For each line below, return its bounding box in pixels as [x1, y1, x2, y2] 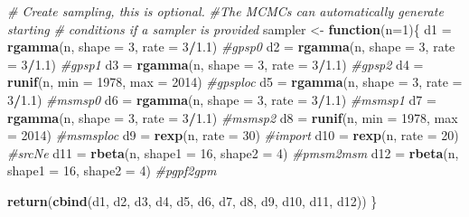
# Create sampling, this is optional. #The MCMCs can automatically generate [7, 2, 444, 20]
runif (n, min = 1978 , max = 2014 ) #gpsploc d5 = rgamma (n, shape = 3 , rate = [7, 72, 463, 91]
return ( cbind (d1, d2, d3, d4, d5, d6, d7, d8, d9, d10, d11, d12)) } [7, 191, 378, 210]
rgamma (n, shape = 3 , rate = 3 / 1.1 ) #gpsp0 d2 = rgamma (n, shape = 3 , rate [7, 37, 455, 56]
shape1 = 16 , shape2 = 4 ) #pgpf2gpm [7, 161, 217, 180]
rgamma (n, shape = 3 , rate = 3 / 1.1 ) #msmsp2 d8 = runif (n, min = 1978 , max [7, 108, 458, 127]
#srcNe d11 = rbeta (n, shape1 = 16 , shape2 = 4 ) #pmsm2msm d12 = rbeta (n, [7, 143, 459, 162]
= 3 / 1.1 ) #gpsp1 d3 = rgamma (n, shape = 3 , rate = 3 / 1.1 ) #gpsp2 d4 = [7, 54, 424, 73]
